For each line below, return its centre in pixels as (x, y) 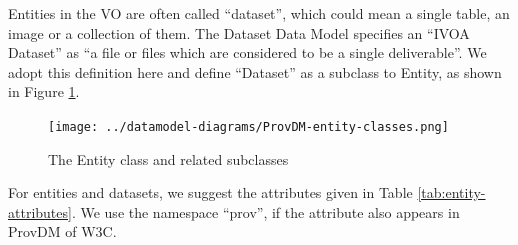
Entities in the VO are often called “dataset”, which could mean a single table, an (259, 13)
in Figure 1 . (44, 91)
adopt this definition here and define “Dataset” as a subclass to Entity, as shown (255, 71)
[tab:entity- (451, 192)
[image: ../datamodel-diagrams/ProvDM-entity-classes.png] (248, 126)
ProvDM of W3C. (62, 231)
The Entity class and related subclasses (168, 158)
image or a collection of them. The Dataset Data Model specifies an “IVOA (239, 32)
